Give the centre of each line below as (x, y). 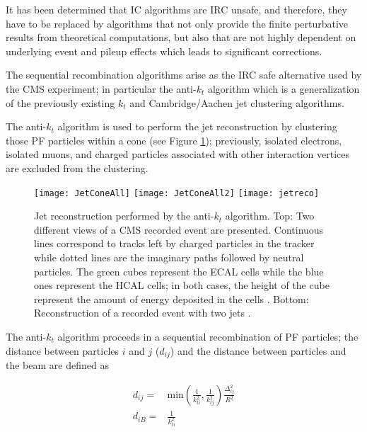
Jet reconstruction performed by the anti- (124, 216)
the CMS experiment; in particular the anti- (101, 88)
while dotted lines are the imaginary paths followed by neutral (169, 257)
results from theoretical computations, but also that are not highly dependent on (181, 37)
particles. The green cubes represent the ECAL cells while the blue (179, 271)
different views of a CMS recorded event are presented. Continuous (179, 229)
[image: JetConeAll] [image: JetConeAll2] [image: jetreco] (177, 193)
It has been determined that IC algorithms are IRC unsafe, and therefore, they (176, 9)
